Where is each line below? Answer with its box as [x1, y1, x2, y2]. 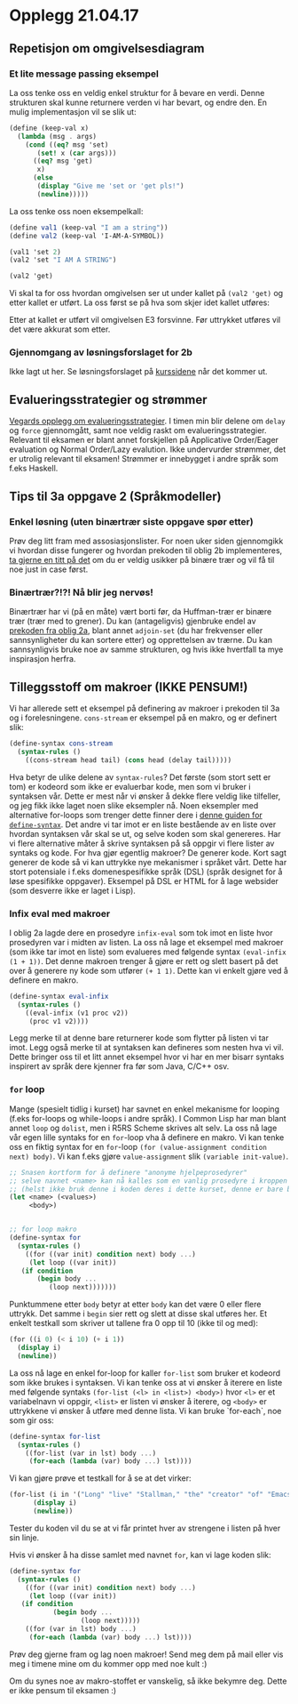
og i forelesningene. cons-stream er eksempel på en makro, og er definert [9, 712, 278, 723]
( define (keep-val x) [9, 124, 90, 133]
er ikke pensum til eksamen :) [9, 1684, 117, 1695]
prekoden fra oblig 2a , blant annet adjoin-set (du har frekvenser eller [9, 625, 263, 636]
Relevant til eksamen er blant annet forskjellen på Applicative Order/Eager [9, 435, 279, 446]
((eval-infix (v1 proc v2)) [25, 1009, 129, 1017]
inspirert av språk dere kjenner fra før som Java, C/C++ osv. [9, 1061, 230, 1072]
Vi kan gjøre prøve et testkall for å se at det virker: [9, 1473, 192, 1483]
